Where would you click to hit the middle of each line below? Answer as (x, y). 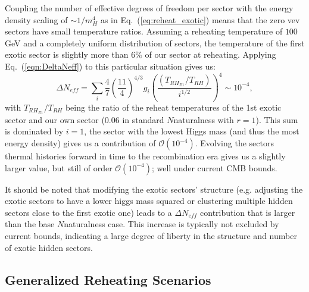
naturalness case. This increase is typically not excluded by (171, 224)
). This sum (277, 119)
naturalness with (204, 119)
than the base (30, 224)
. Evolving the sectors (234, 143)
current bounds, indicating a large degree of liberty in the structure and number (151, 236)
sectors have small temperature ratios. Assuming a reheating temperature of (144, 31)
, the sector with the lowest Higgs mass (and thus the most (192, 131)
